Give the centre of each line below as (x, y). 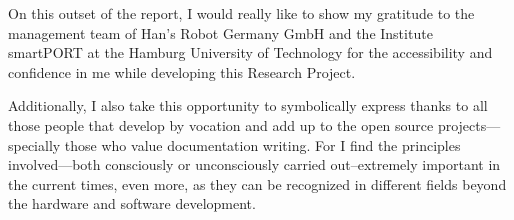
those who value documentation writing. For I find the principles (262, 144)
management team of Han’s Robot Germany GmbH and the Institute (220, 32)
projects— (469, 124)
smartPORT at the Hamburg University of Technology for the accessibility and (250, 52)
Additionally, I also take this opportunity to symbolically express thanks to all (248, 105)
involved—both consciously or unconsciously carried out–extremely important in (254, 164)
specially (34, 144)
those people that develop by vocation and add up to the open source (221, 124)
